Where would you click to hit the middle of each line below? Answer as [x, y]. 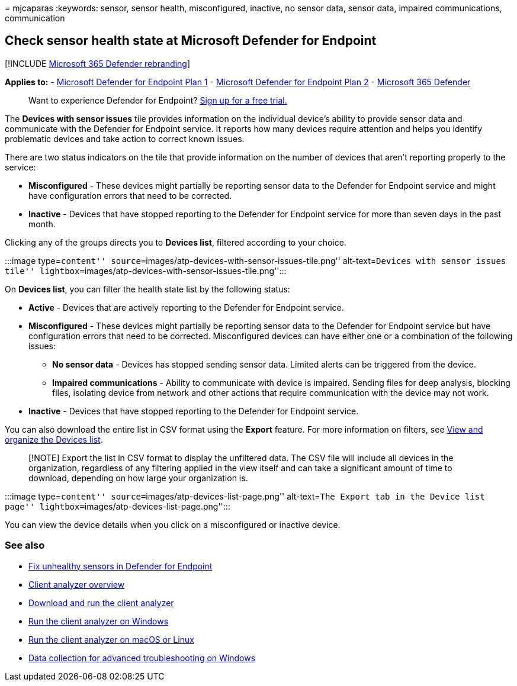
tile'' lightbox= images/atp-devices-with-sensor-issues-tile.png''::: [146, 270]
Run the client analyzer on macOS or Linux [111, 639]
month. [42, 224]
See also [25, 545]
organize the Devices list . [54, 439]
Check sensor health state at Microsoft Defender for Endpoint [191, 41]
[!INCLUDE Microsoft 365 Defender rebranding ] [98, 63]
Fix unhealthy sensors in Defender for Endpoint [121, 566]
